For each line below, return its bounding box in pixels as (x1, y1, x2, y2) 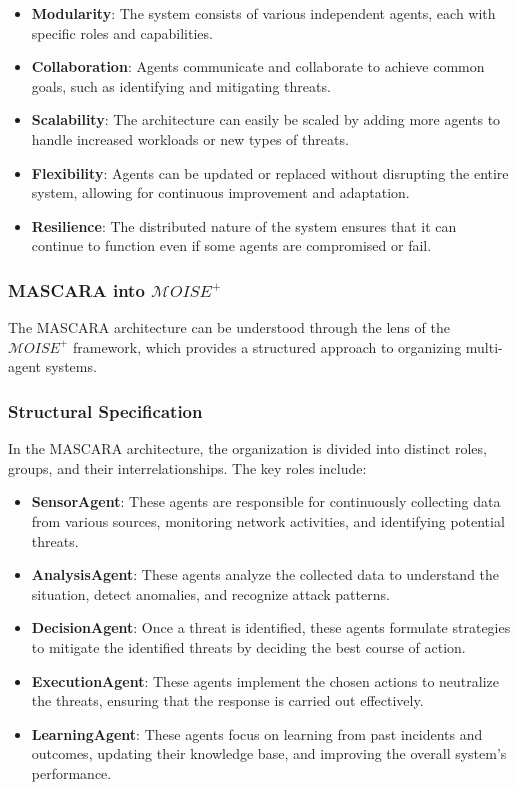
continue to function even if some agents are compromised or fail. (31, 235, 432, 256)
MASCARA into (8, 277, 145, 302)
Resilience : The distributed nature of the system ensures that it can (31, 215, 457, 236)
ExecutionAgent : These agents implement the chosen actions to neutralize (31, 670, 500, 691)
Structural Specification (8, 398, 203, 423)
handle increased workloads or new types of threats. (31, 128, 349, 149)
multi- (465, 336, 503, 357)
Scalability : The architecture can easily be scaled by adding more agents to (31, 109, 501, 130)
